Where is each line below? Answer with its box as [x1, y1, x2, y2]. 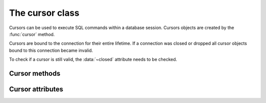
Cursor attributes [9, 85, 64, 93]
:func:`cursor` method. [9, 31, 55, 37]
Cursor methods [9, 69, 61, 77]
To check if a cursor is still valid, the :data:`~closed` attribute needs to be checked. [9, 57, 177, 63]
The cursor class [9, 7, 80, 18]
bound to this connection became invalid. [9, 47, 93, 53]
